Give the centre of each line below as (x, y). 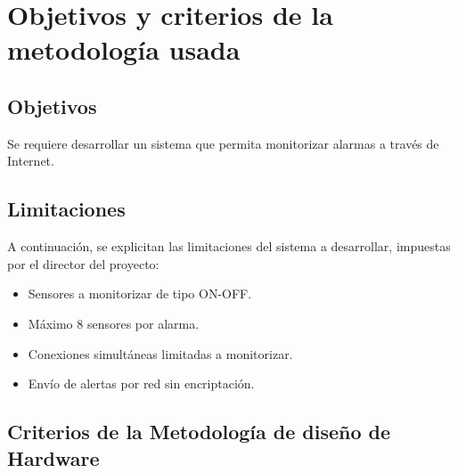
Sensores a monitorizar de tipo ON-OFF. (140, 294)
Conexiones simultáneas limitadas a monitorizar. (160, 353)
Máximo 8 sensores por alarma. (114, 323)
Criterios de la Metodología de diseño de (199, 432)
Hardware (53, 457)
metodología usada (124, 49)
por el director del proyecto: (83, 263)
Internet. (31, 161)
